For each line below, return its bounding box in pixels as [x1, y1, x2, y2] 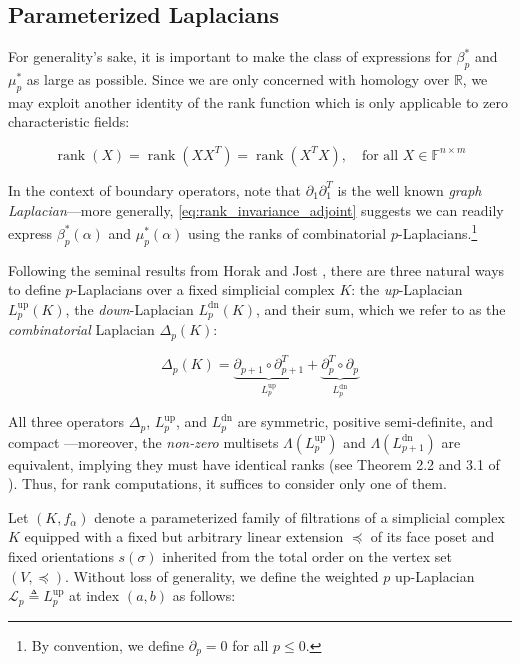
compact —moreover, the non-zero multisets [8, 431, 279, 452]
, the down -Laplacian [65, 298, 194, 319]
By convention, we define [31, 634, 185, 655]
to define [8, 279, 61, 300]
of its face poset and [370, 526, 495, 547]
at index [69, 585, 120, 606]
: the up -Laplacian [351, 279, 463, 300]
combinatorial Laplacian [8, 319, 155, 340]
